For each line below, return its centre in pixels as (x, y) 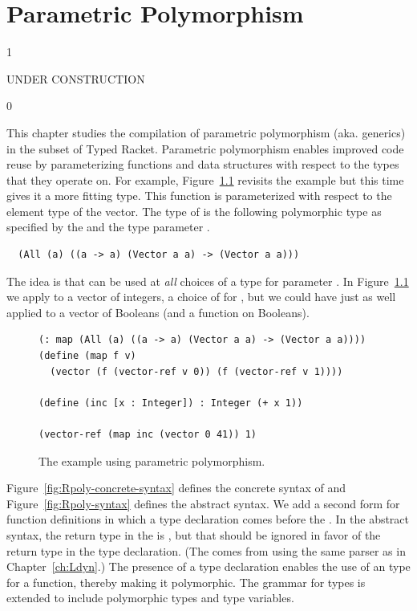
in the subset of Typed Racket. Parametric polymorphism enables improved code (205, 148)
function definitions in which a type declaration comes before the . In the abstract (208, 519)
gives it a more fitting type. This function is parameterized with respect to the (199, 196)
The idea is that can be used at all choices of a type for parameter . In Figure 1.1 (208, 281)
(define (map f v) (87, 356)
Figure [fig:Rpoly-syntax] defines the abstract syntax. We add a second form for (203, 503)
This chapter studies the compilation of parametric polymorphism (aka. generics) (206, 132)
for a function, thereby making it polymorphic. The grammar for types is (186, 582)
